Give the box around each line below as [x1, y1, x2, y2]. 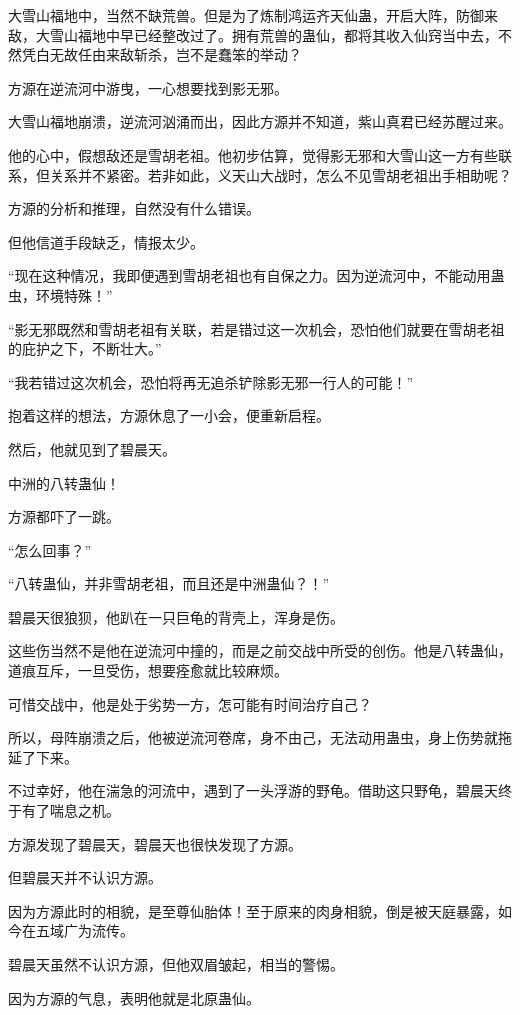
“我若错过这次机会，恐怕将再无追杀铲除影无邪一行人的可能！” [8, 371, 414, 392]
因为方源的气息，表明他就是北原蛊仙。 [8, 987, 260, 1008]
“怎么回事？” [8, 539, 92, 560]
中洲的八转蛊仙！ [8, 472, 120, 493]
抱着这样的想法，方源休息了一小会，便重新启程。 [8, 405, 330, 426]
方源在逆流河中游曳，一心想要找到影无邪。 [8, 77, 288, 98]
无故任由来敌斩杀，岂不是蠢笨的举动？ [49, 44, 302, 65]
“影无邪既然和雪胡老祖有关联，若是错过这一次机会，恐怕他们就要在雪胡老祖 [8, 318, 505, 339]
